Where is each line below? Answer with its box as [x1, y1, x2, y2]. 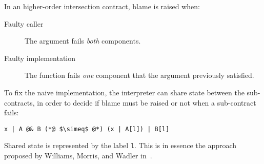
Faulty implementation [4, 52, 76, 63]
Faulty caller [4, 18, 44, 29]
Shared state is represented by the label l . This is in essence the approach [4, 140, 237, 151]
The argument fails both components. [25, 35, 141, 46]
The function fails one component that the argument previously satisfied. [25, 70, 254, 80]
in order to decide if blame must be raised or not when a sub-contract [37, 97, 256, 108]
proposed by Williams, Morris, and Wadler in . [4, 150, 152, 161]
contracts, [4, 97, 35, 108]
